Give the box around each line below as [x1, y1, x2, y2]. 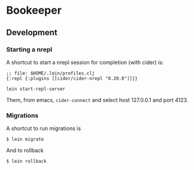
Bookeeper [6, 4, 62, 17]
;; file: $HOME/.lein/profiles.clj [6, 70, 95, 76]
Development [6, 27, 58, 38]
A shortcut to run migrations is [6, 125, 81, 132]
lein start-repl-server [6, 86, 66, 92]
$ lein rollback [6, 159, 47, 165]
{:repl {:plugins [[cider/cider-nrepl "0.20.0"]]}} [6, 75, 138, 81]
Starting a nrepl [6, 45, 53, 54]
